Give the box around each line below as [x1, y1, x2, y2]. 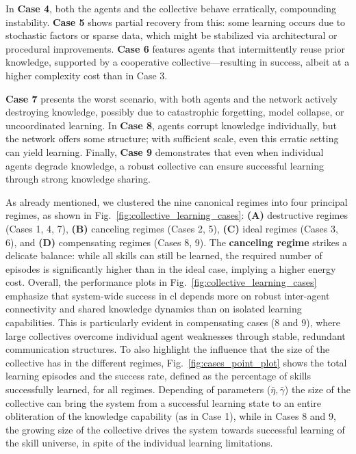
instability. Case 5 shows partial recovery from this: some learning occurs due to [5, 14, 346, 29]
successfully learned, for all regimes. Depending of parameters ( [5, 382, 271, 397]
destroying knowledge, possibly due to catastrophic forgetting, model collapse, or [5, 105, 344, 119]
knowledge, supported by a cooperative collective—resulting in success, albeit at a [5, 55, 350, 69]
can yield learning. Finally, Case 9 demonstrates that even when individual [5, 144, 324, 159]
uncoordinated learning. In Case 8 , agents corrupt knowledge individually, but [5, 118, 338, 132]
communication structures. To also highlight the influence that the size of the [5, 342, 330, 356]
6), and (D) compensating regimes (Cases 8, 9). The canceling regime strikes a [5, 235, 348, 249]
